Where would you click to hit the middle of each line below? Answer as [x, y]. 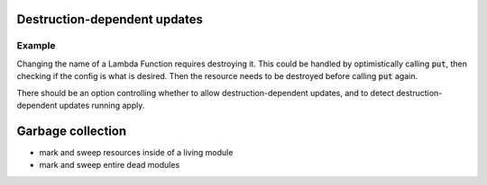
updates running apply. [102, 105]
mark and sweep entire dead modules [110, 165]
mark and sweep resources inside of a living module [136, 152]
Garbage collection [72, 131]
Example [36, 46]
